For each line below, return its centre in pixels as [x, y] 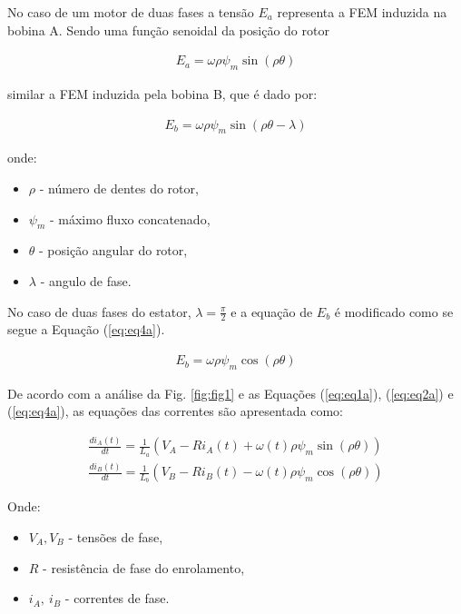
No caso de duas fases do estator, [99, 311]
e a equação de [272, 311]
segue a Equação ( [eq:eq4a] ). [86, 329]
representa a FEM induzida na [362, 12]
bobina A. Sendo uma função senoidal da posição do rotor [168, 30]
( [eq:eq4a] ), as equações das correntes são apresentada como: [175, 411]
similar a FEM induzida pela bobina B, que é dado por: [162, 94]
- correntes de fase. [117, 598]
